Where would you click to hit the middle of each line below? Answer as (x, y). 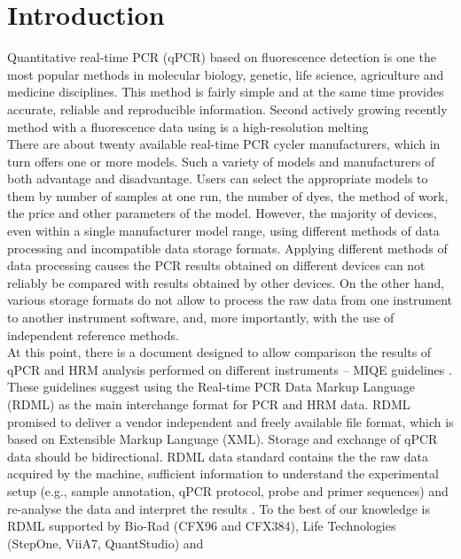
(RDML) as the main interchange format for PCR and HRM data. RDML (209, 404)
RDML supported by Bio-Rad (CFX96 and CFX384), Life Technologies (202, 526)
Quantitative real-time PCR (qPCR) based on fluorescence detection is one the (222, 57)
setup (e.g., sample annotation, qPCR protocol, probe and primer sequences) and (228, 490)
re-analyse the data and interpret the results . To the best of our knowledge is (219, 508)
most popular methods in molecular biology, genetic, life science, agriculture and (226, 74)
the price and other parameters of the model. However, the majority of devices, (222, 213)
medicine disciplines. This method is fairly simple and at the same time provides (226, 92)
